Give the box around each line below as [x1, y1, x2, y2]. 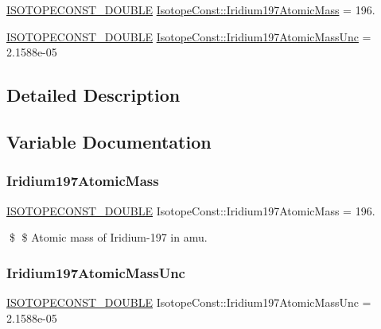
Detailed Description [6, 83, 181, 107]
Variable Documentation [6, 129, 212, 153]
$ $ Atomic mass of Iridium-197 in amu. [9, 229, 208, 246]
